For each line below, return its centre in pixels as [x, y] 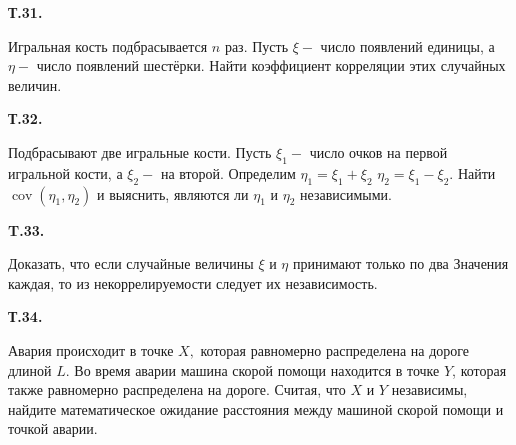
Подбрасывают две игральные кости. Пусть [140, 151]
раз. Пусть [256, 45]
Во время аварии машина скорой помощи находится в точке [257, 369]
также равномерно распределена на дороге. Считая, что [177, 389]
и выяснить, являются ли [173, 193]
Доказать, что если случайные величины [131, 263]
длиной [30, 369]
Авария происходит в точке [91, 349]
